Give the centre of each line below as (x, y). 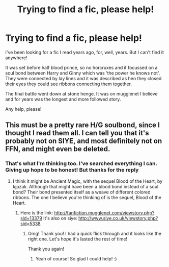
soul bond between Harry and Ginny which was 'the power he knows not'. (83, 73)
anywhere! (16, 58)
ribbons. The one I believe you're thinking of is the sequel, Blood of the (87, 197)
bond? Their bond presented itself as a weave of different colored (81, 192)
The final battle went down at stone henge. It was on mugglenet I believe (81, 93)
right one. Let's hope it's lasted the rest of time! (78, 239)
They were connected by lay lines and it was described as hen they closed (83, 78)
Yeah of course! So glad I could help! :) (76, 258)
